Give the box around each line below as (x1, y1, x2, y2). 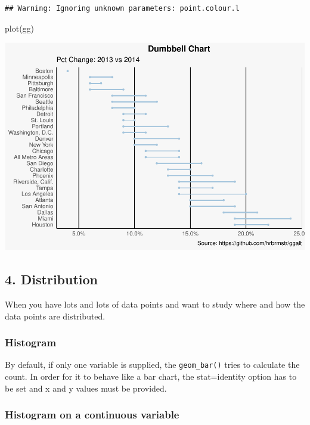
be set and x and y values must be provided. (5, 381, 167, 394)
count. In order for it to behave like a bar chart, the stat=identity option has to (5, 370, 297, 382)
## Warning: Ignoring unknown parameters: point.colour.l (5, 4, 240, 13)
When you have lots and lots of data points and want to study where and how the (5, 297, 305, 310)
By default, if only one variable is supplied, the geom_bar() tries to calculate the (5, 358, 300, 371)
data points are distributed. (5, 309, 106, 322)
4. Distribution (5, 270, 98, 288)
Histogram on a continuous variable (5, 407, 179, 422)
